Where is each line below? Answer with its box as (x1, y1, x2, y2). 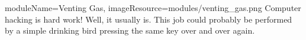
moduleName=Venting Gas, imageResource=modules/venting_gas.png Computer (5, 2, 301, 13)
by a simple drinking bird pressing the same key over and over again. (5, 24, 255, 37)
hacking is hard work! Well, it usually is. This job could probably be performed (5, 13, 292, 25)
